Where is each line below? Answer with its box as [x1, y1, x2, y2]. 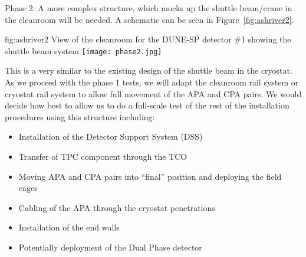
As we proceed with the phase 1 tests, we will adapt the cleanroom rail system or [5, 76, 299, 88]
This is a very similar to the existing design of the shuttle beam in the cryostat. [5, 64, 292, 77]
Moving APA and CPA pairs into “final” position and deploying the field [18, 170, 282, 182]
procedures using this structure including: [5, 110, 155, 123]
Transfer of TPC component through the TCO [18, 150, 187, 162]
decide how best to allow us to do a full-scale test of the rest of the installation [5, 99, 289, 111]
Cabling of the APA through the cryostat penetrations [18, 201, 215, 213]
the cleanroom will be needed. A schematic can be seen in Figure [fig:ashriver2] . [5, 13, 294, 25]
